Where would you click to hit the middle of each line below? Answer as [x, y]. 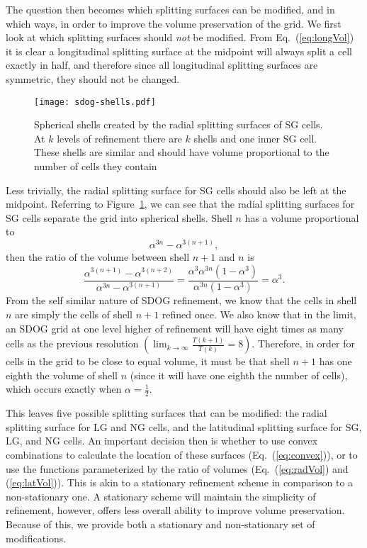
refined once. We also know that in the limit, [259, 314]
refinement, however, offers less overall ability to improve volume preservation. [175, 510]
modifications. [36, 538]
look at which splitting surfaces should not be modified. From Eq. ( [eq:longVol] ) [180, 37]
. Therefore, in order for [304, 343]
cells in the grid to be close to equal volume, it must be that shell [148, 361]
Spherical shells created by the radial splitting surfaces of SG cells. [179, 124]
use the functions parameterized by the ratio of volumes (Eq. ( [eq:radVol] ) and [177, 468]
